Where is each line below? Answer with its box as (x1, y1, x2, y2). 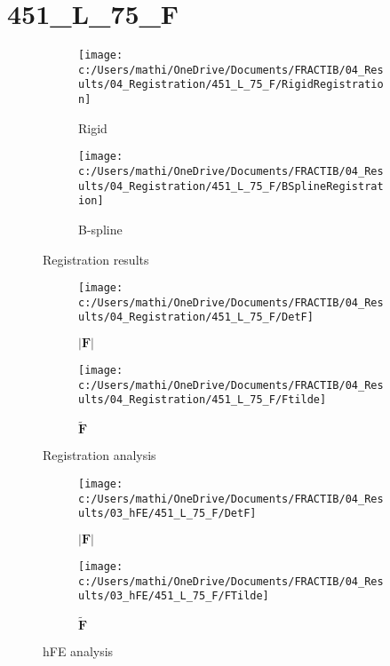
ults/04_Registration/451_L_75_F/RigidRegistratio (78, 78, 384, 91)
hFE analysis (43, 642, 114, 661)
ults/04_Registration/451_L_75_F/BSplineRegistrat (78, 179, 384, 193)
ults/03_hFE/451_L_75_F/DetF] (78, 507, 257, 520)
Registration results (43, 250, 149, 268)
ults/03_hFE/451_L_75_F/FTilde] (78, 590, 269, 603)
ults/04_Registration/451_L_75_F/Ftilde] (78, 393, 327, 407)
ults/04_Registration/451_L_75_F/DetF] (78, 311, 314, 324)
